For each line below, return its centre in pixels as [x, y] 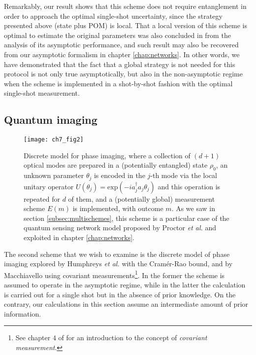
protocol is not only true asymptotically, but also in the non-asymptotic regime [124, 74]
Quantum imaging [51, 120]
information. [23, 313]
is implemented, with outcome [118, 208]
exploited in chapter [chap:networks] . [79, 237]
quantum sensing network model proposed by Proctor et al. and [120, 228]
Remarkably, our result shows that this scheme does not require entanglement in [125, 6]
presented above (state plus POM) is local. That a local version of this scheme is [126, 25]
